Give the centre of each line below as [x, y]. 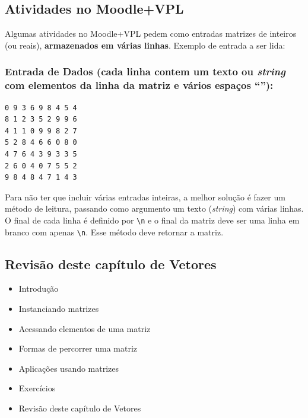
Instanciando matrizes [59, 308]
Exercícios [37, 388]
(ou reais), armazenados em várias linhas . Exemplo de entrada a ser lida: [145, 45]
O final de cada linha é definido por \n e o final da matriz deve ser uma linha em [152, 220]
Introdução [39, 288]
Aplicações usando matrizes [69, 368]
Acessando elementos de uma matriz [85, 328]
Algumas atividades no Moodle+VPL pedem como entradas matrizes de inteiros [151, 33]
